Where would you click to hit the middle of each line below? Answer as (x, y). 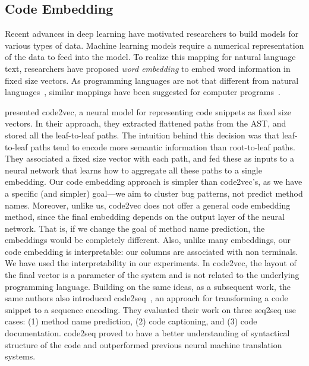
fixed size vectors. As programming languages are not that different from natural (152, 80)
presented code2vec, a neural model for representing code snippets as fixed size (148, 111)
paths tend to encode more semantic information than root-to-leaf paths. (163, 146)
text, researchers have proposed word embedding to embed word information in (148, 68)
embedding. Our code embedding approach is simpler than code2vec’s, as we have (154, 182)
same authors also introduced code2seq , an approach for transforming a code (146, 298)
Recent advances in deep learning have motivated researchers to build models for (152, 34)
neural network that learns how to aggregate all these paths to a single (133, 170)
